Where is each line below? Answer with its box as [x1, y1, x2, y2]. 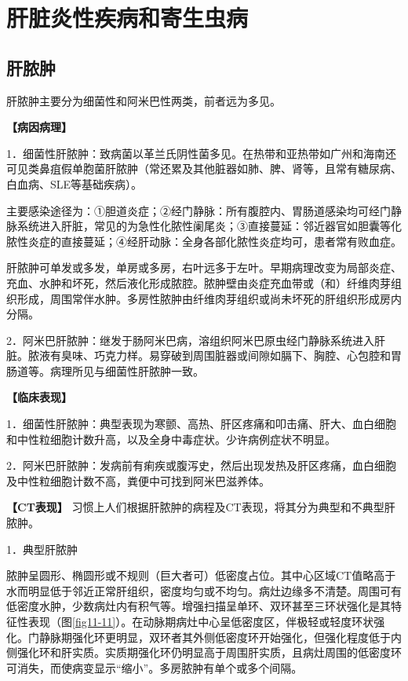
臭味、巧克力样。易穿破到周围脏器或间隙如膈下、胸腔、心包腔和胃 [60, 347, 402, 364]
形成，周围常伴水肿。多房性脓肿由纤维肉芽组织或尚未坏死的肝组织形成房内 [16, 290, 402, 306]
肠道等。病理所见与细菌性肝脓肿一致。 [6, 362, 204, 379]
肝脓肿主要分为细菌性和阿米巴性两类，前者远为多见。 [6, 92, 281, 108]
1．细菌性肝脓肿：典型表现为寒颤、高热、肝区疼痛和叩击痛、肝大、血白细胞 [6, 416, 396, 432]
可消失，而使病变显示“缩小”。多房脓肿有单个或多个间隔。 [6, 659, 303, 676]
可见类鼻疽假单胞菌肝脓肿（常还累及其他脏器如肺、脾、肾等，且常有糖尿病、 [6, 160, 402, 177]
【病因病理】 [6, 119, 72, 135]
